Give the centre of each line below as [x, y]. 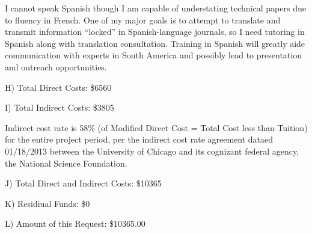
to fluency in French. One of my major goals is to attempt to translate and [143, 20]
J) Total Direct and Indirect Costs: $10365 [83, 183]
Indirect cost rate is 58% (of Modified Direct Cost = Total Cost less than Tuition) [156, 127]
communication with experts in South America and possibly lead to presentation [153, 55]
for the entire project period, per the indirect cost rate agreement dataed [139, 139]
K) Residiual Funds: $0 [47, 203]
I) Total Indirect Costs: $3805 [60, 107]
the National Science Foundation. [66, 163]
